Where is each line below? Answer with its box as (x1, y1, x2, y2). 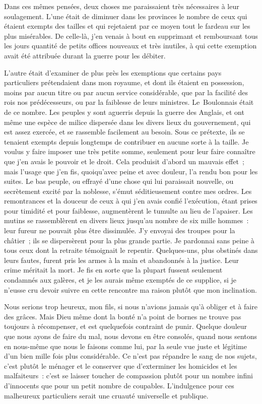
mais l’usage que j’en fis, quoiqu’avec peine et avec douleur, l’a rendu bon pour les (4, 166, 258, 176)
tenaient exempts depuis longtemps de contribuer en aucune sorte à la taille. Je (4, 136, 249, 147)
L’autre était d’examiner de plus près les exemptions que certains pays (4, 67, 222, 78)
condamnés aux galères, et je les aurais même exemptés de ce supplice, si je (4, 275, 236, 285)
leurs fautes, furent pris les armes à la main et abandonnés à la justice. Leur (4, 254, 239, 265)
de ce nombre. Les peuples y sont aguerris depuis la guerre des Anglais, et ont (4, 106, 244, 117)
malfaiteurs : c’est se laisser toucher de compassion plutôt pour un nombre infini (4, 370, 253, 381)
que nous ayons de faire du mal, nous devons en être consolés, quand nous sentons (4, 331, 257, 341)
